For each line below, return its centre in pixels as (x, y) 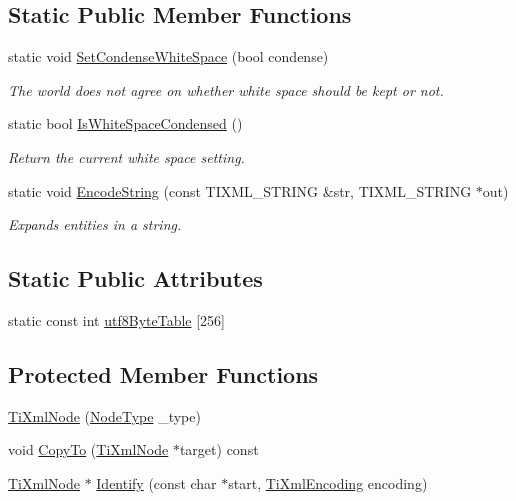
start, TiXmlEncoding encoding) (328, 482)
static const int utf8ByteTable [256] (116, 319)
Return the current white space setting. (126, 156)
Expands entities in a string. (95, 224)
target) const (219, 449)
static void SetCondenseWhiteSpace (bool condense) (168, 56)
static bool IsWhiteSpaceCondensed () (125, 123)
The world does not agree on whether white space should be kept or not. (226, 89)
